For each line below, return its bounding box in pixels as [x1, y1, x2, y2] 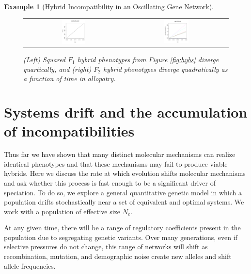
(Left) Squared [23, 54, 65, 65]
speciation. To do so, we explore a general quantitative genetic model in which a [4, 187, 242, 197]
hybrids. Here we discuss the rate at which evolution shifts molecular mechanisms [4, 168, 246, 178]
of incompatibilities [4, 121, 135, 141]
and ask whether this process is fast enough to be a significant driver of [4, 177, 216, 188]
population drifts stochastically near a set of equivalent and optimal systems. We [4, 197, 244, 207]
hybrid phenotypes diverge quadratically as [103, 64, 228, 74]
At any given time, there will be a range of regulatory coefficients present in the [4, 223, 241, 233]
